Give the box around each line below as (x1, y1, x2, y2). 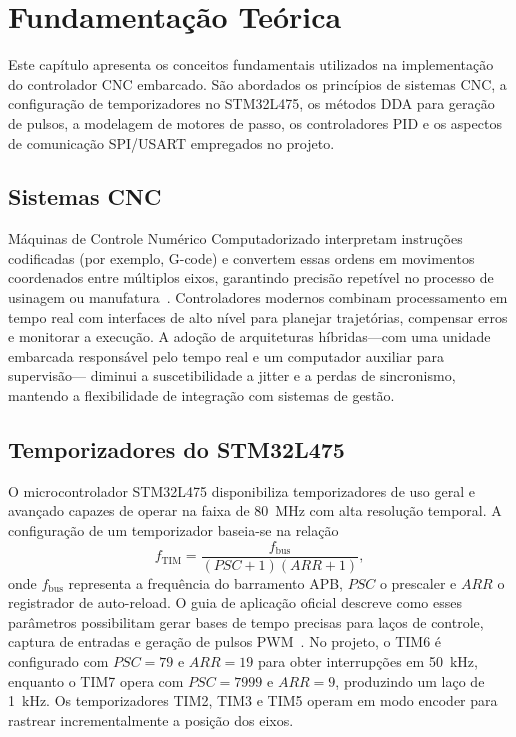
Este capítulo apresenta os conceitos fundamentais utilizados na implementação (8, 54, 494, 75)
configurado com (8, 651, 109, 672)
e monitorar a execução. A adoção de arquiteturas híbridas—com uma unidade (8, 326, 491, 347)
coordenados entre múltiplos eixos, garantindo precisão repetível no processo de (8, 267, 494, 288)
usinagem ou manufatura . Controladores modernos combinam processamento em (8, 287, 508, 308)
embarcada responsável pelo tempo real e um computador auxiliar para (8, 345, 444, 366)
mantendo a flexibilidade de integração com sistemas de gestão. (8, 385, 395, 406)
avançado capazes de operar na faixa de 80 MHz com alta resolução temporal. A (8, 500, 502, 521)
